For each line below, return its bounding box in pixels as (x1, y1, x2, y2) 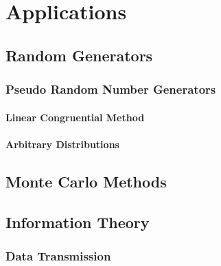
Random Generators (5, 44, 153, 65)
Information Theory (5, 211, 150, 232)
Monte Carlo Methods (5, 170, 167, 192)
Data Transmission (5, 247, 111, 264)
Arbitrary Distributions (5, 136, 119, 151)
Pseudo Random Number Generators (5, 81, 216, 98)
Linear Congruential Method (5, 110, 145, 124)
